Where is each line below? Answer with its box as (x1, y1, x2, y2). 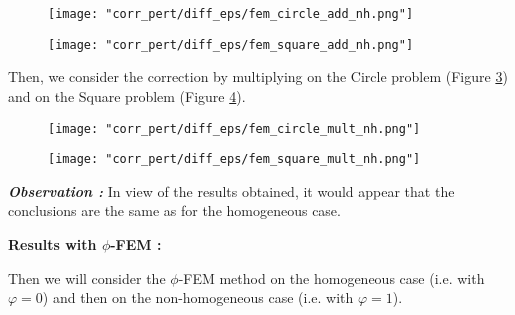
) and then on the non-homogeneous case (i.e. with (42, 287, 354, 308)
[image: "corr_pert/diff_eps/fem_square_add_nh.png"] (48, 37, 414, 52)
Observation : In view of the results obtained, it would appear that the (8, 180, 455, 201)
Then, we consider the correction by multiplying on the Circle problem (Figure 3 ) (8, 66, 508, 87)
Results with (8, 234, 97, 254)
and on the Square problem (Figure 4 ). (8, 85, 246, 106)
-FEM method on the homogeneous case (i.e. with (178, 267, 485, 288)
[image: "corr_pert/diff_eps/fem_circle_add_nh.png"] (48, 7, 414, 21)
